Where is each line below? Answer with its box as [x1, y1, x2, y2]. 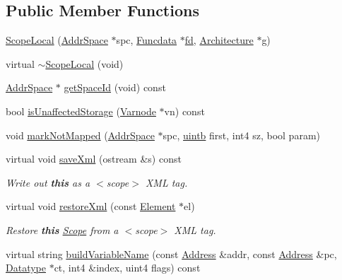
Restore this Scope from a [6, 222, 119, 237]
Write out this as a [6, 175, 90, 189]
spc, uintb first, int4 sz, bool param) [163, 127, 321, 142]
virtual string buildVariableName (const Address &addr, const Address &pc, [6, 246, 337, 261]
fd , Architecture [184, 33, 254, 47]
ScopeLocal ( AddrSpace [6, 33, 108, 47]
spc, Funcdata [116, 33, 177, 47]
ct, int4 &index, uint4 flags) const [54, 260, 201, 275]
